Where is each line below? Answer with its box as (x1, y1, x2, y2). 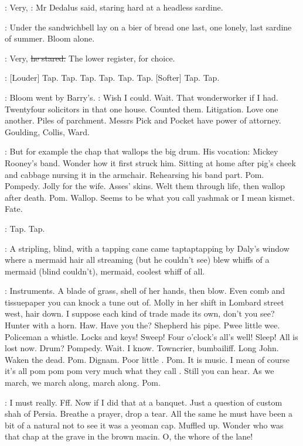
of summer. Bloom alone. (5, 32, 95, 44)
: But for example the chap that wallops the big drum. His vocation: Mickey (5, 145, 278, 157)
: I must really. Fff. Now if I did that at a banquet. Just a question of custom (5, 396, 282, 408)
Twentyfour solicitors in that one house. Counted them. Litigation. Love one (5, 102, 278, 115)
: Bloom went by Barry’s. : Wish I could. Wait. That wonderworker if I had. (5, 91, 278, 103)
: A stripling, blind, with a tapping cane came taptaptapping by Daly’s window (5, 242, 290, 254)
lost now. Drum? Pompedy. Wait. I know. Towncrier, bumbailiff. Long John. (5, 342, 279, 354)
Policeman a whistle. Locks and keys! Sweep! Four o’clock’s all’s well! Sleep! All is (5, 330, 298, 342)
